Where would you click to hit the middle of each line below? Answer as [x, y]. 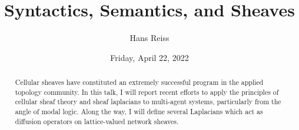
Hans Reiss [149, 38]
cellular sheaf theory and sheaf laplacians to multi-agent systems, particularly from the [148, 102]
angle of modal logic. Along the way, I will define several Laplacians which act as [139, 112]
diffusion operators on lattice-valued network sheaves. [97, 121]
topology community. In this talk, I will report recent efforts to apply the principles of [147, 92]
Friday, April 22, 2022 [149, 57]
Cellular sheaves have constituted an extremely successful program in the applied [139, 82]
